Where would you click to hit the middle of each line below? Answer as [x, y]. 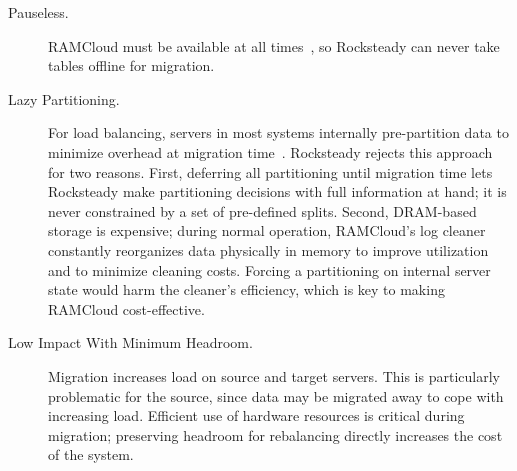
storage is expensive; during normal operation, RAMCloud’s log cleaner [267, 230]
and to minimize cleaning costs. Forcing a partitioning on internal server [269, 269]
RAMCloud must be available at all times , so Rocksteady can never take [274, 45]
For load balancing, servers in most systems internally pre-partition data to [278, 132]
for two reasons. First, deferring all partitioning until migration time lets [270, 171]
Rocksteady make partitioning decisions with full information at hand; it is [277, 191]
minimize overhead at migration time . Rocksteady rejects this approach [270, 151]
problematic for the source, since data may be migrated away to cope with [276, 395]
